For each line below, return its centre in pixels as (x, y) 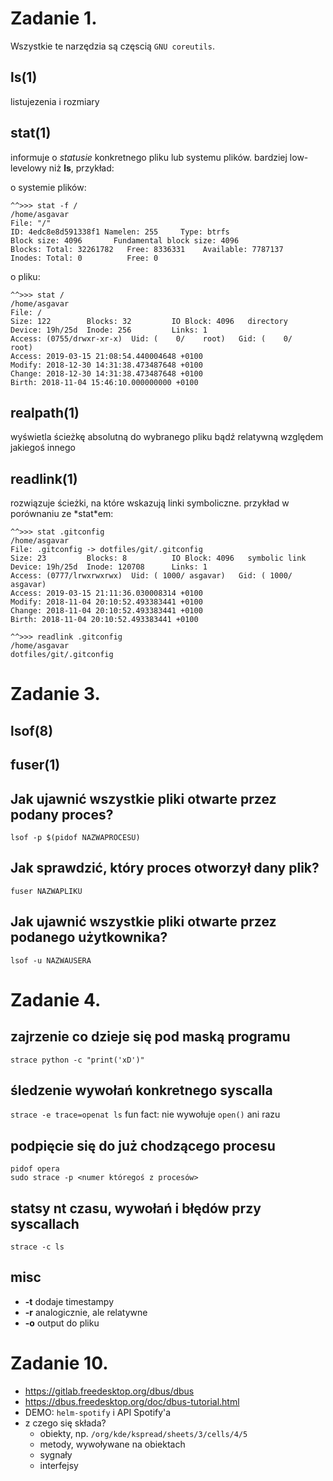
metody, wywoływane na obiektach (112, 1444)
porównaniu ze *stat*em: (62, 514)
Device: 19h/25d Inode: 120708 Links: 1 (109, 567)
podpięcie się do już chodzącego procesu (143, 1145)
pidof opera (35, 1169)
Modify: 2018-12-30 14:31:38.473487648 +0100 (106, 365)
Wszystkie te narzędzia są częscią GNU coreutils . (112, 46)
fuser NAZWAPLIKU (46, 891)
